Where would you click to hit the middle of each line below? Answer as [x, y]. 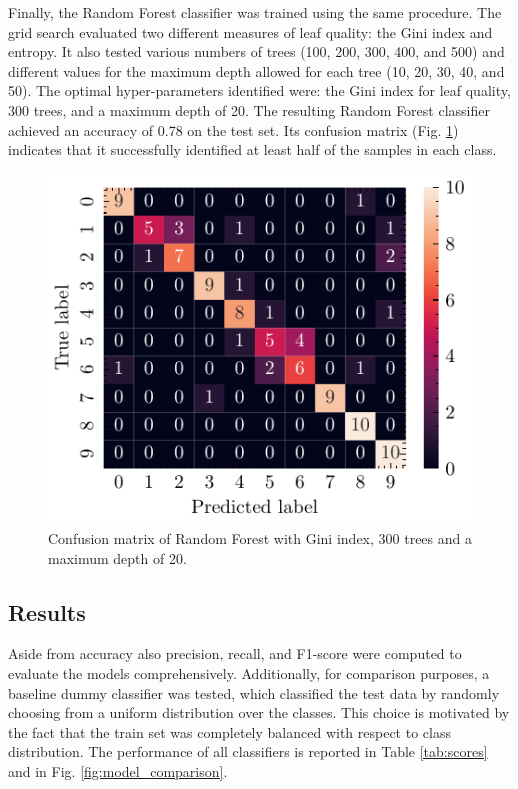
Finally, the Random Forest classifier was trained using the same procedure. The [255, 12]
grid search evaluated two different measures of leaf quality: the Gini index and [250, 31]
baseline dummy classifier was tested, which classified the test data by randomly [254, 692]
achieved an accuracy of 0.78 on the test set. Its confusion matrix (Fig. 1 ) [233, 129]
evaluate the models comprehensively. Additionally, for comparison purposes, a [249, 673]
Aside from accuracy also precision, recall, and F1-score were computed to [235, 653]
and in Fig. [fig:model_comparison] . [118, 771]
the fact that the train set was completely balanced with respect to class [229, 731]
